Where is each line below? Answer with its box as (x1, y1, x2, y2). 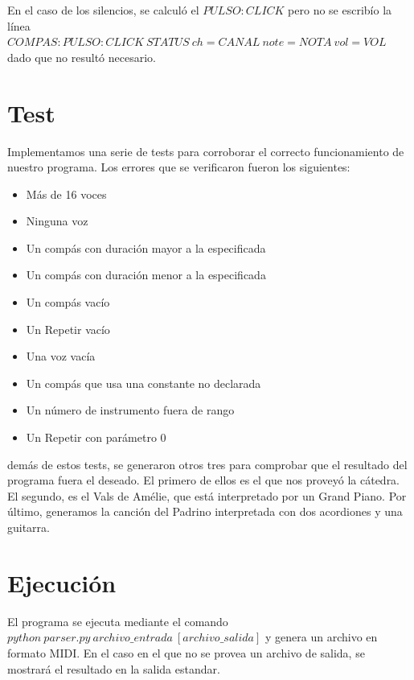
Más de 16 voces (26, 185, 107, 202)
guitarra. (7, 519, 50, 535)
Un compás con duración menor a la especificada (26, 266, 266, 283)
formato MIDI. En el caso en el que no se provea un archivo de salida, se (7, 644, 365, 661)
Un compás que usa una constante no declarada (26, 374, 261, 391)
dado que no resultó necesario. (7, 48, 156, 65)
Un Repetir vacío (26, 320, 110, 337)
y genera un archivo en (265, 628, 378, 645)
